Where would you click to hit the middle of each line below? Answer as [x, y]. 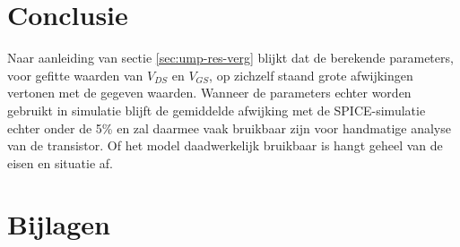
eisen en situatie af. [60, 162]
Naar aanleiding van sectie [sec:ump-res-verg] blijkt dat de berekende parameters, [230, 58]
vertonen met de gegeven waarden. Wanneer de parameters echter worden [209, 93]
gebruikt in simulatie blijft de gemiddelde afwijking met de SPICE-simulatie [217, 110]
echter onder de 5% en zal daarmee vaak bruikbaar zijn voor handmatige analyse [229, 128]
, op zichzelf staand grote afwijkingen [311, 75]
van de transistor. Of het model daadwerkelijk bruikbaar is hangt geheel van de [225, 145]
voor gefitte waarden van [75, 75]
